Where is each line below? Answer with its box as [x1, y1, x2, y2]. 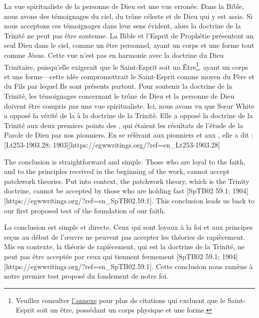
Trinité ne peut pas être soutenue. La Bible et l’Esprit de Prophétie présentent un [4, 30, 254, 40]
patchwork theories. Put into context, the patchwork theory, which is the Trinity [4, 175, 250, 186]
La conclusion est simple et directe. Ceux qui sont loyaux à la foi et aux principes [4, 222, 253, 232]
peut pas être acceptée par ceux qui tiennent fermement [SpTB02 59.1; [4, 251, 220, 261]
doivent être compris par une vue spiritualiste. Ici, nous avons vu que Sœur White [4, 100, 255, 111]
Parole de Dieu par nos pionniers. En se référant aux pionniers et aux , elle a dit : [4, 130, 254, 140]
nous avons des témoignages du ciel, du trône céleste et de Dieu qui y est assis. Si [4, 10, 253, 21]
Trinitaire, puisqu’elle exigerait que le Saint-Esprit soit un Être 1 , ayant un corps [4, 60, 249, 72]
